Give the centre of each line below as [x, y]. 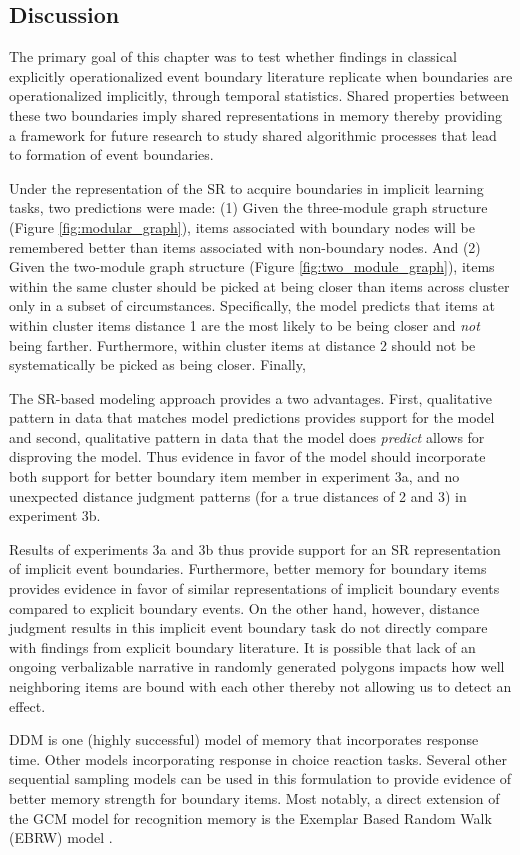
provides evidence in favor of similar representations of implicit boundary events [254, 588]
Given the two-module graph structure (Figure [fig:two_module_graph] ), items [252, 266]
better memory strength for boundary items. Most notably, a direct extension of [254, 797]
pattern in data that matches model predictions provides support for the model [252, 417]
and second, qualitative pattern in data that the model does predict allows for [247, 436]
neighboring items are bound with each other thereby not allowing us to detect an [260, 686]
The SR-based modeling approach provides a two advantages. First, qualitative [251, 397]
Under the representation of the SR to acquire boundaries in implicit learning [246, 187]
